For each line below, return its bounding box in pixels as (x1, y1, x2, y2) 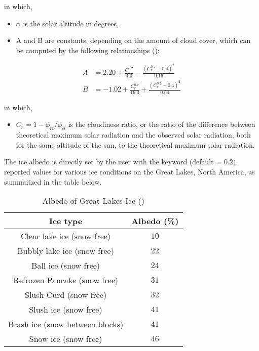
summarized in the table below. (4, 176, 102, 187)
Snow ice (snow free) (29, 333, 102, 345)
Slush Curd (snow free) (24, 289, 107, 301)
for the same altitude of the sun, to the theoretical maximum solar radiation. (16, 139, 255, 150)
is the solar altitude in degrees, (23, 18, 119, 28)
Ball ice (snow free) (31, 259, 100, 272)
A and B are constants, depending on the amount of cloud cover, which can (16, 35, 251, 46)
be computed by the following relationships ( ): (16, 45, 160, 55)
